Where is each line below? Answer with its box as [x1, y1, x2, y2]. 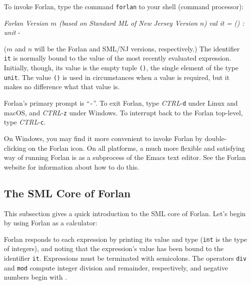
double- [204, 133, 227, 143]
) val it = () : [204, 17, 245, 28]
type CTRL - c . [4, 117, 46, 127]
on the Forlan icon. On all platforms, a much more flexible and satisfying [28, 142, 245, 153]
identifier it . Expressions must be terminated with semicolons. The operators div [4, 253, 247, 263]
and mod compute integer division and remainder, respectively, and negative [4, 262, 228, 272]
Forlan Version [4, 17, 48, 28]
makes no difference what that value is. [4, 81, 120, 92]
